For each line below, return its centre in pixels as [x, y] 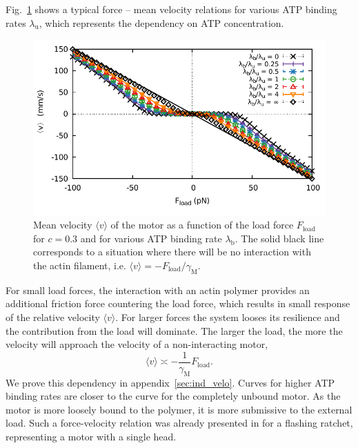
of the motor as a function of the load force [202, 225]
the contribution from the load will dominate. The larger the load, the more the [174, 330]
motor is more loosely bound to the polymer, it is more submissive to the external [179, 409]
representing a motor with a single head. [91, 436]
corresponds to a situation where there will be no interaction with [172, 252]
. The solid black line [279, 238]
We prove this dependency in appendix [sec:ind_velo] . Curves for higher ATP [170, 382]
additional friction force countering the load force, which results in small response [178, 303]
